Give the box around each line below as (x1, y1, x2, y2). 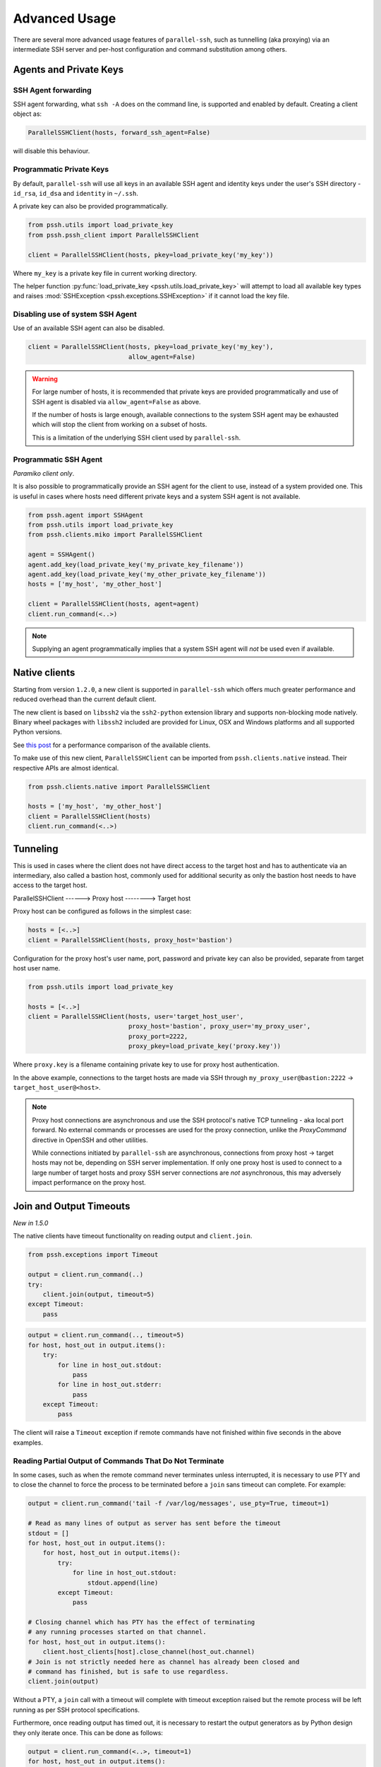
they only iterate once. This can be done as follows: (13, 1728, 164, 1737)
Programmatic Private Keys (13, 165, 109, 175)
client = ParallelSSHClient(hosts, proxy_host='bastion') (28, 936, 233, 944)
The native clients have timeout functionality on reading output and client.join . (13, 1232, 253, 1240)
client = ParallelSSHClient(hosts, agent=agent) (28, 600, 200, 608)
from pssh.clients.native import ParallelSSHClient (28, 782, 211, 791)
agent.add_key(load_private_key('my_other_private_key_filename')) (28, 570, 267, 578)
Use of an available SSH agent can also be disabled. (13, 324, 165, 332)
